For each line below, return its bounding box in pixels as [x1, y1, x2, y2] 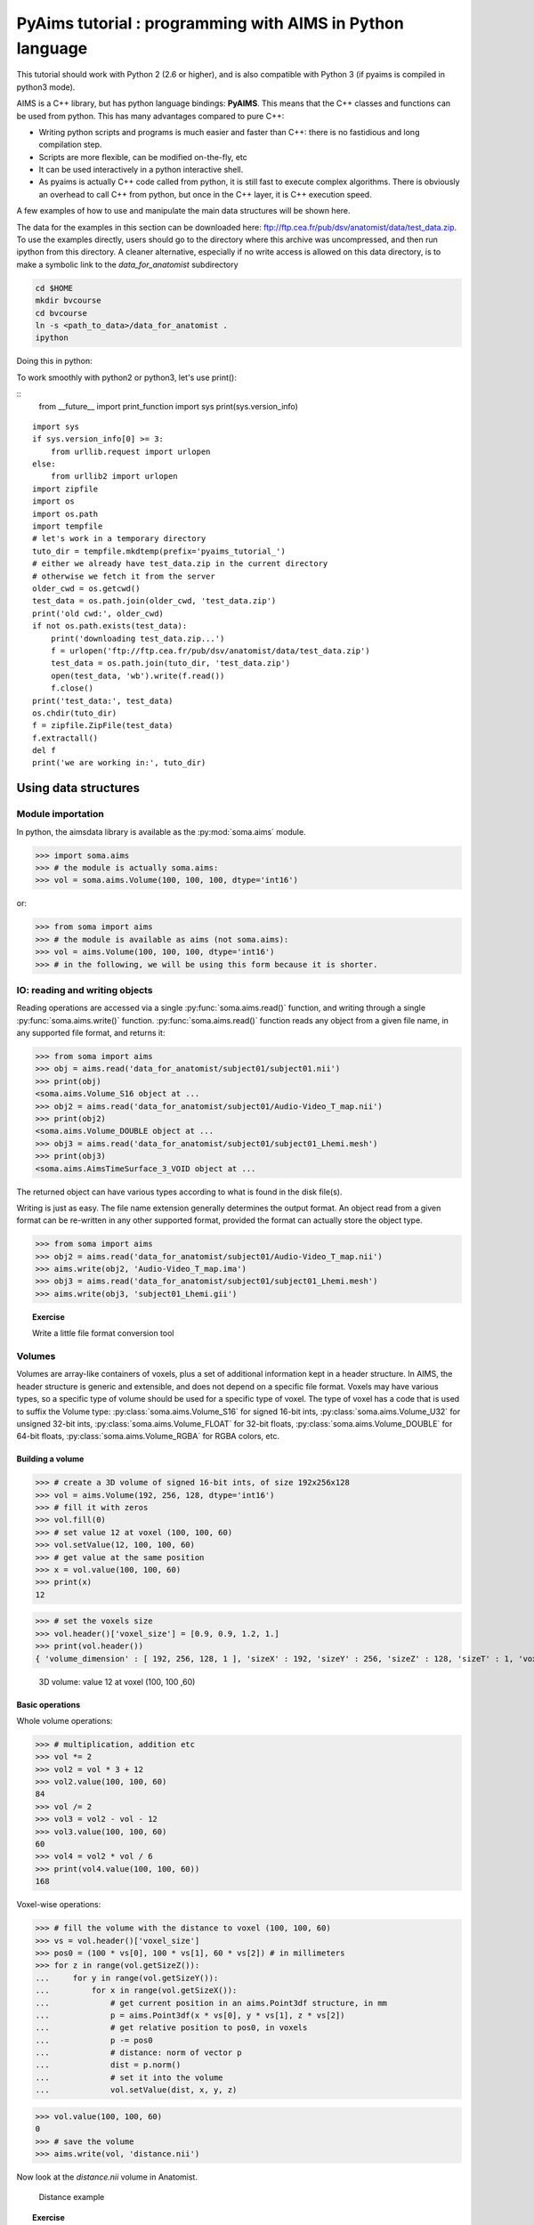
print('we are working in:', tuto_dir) [32, 757, 206, 768]
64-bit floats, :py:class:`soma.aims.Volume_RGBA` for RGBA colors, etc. [16, 1431, 280, 1442]
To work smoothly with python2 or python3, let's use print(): [16, 372, 238, 383]
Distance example [38, 2192, 105, 2203]
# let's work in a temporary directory [32, 534, 206, 544]
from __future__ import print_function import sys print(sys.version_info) [38, 400, 298, 411]
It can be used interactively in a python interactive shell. [38, 165, 244, 175]
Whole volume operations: [16, 1715, 113, 1726]
